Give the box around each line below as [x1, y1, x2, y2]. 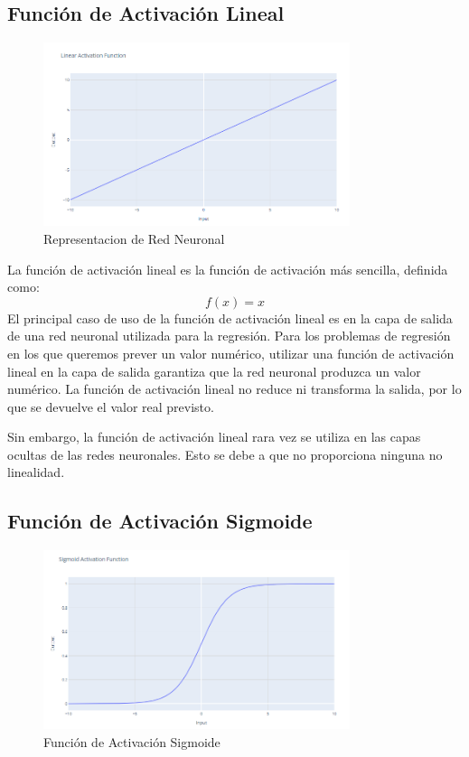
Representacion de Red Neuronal [43, 229, 225, 248]
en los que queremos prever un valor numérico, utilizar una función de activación [7, 343, 455, 362]
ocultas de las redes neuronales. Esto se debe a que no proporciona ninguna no [7, 444, 443, 463]
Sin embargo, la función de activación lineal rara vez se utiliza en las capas [7, 427, 421, 446]
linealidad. [7, 463, 65, 481]
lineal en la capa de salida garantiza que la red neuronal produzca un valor [7, 361, 421, 380]
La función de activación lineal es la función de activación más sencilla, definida [7, 259, 448, 278]
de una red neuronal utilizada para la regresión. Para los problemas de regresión [7, 326, 451, 345]
